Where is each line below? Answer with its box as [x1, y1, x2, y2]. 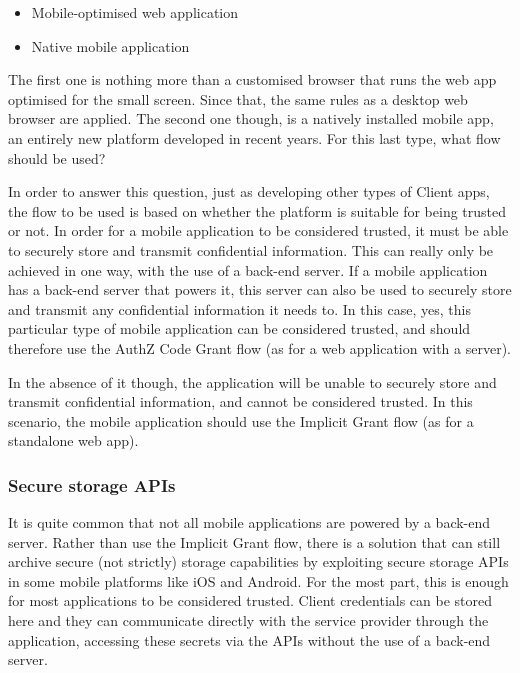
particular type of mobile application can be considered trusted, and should [8, 318, 471, 339]
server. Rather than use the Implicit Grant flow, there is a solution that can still [8, 531, 501, 552]
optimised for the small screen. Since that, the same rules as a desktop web [8, 88, 468, 109]
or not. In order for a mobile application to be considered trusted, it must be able [8, 220, 509, 241]
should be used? [8, 147, 106, 168]
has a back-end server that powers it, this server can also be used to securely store [8, 279, 512, 300]
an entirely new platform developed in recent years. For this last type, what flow [8, 127, 501, 148]
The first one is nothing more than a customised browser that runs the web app [8, 69, 497, 90]
